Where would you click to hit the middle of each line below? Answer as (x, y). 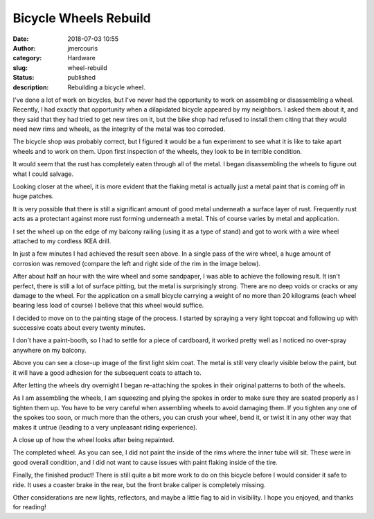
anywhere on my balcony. (50, 350)
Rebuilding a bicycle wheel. (106, 87)
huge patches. (34, 196)
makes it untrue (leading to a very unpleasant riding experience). (105, 427)
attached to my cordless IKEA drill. (62, 241)
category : (27, 58)
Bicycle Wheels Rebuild (82, 18)
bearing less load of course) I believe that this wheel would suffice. (108, 306)
